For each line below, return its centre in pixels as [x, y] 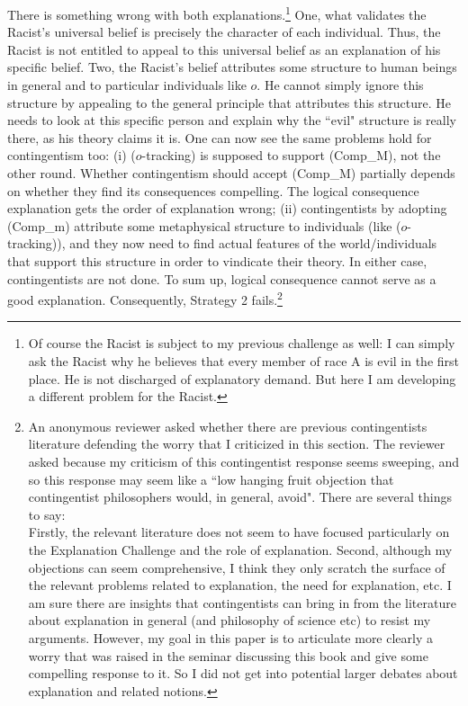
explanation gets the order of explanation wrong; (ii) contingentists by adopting [227, 208]
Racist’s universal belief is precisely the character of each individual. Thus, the [224, 32]
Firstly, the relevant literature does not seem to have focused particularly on [239, 532]
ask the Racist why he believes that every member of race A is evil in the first [244, 361]
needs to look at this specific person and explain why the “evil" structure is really [232, 120]
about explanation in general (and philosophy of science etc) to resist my [229, 620]
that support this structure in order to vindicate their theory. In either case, [217, 260]
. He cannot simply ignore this [340, 85]
